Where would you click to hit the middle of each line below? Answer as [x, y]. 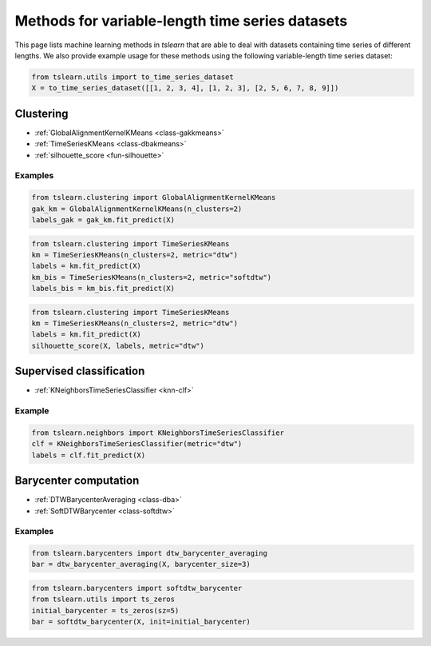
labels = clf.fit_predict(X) [89, 455]
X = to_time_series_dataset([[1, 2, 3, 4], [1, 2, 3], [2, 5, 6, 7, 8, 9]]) [185, 88]
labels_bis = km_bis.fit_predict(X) [103, 289]
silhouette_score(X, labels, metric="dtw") [118, 345]
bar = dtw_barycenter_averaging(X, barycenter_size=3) [141, 564]
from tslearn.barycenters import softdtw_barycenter [137, 588]
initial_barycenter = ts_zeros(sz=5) [105, 610]
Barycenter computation [77, 481]
